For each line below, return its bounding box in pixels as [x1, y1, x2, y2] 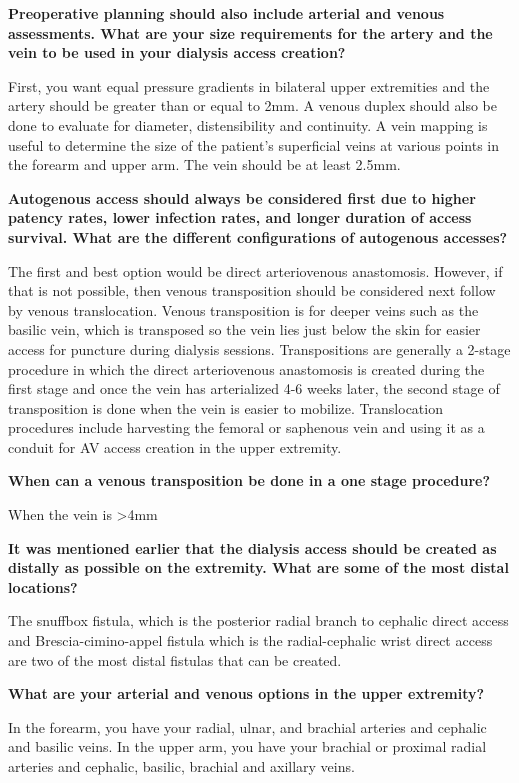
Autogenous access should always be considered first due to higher [8, 187, 476, 208]
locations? [8, 576, 78, 597]
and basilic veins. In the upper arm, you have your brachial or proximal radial [8, 736, 487, 757]
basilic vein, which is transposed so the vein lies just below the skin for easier [8, 319, 481, 340]
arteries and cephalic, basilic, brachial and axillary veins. [8, 756, 355, 776]
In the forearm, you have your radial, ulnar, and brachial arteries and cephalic [8, 716, 487, 737]
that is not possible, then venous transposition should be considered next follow [8, 280, 496, 301]
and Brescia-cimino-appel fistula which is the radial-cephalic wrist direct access [8, 630, 493, 651]
